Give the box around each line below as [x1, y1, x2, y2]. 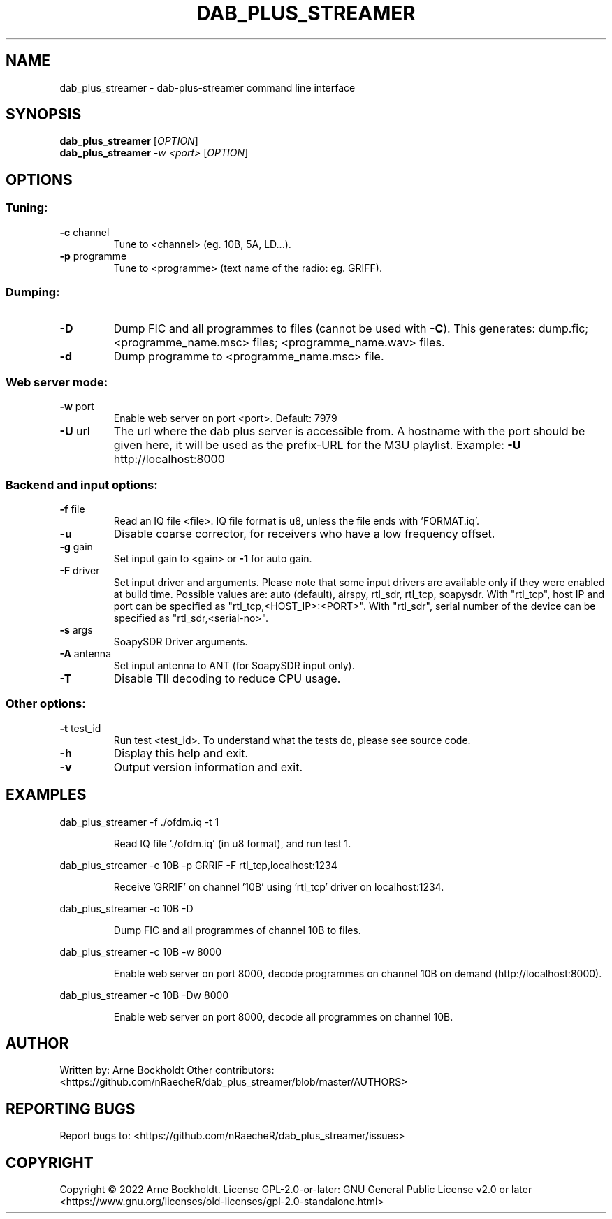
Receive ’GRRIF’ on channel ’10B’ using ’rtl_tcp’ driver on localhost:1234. [113, 880, 444, 893]
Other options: [6, 696, 86, 711]
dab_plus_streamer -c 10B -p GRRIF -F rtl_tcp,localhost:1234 [59, 859, 337, 871]
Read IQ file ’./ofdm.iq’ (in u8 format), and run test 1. [113, 837, 351, 849]
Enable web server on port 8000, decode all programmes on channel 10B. [113, 1010, 453, 1023]
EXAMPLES [6, 786, 87, 804]
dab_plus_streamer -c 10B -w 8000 [59, 945, 222, 958]
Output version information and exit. [113, 759, 303, 774]
